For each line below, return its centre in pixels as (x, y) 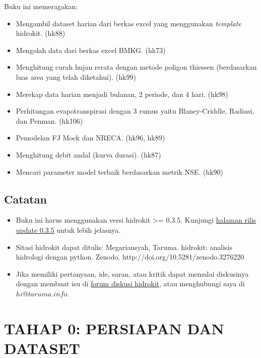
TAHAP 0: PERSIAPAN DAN (114, 328)
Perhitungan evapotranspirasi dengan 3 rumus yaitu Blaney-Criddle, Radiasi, (135, 111)
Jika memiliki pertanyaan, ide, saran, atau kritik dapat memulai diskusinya (132, 273)
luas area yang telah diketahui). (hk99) (76, 76)
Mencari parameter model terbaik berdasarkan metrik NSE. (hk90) (120, 171)
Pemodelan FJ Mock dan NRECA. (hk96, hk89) (90, 138)
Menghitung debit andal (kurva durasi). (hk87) (88, 154)
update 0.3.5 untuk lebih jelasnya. (68, 229)
